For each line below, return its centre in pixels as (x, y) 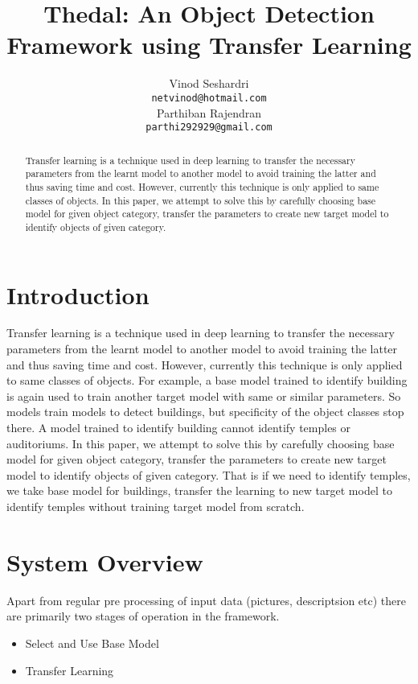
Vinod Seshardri (209, 83)
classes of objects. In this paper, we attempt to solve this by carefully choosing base (201, 200)
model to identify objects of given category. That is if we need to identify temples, (209, 474)
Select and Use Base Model (92, 643)
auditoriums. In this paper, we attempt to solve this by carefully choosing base (201, 443)
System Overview (105, 561)
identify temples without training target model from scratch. (156, 507)
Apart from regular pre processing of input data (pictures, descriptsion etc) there (206, 600)
